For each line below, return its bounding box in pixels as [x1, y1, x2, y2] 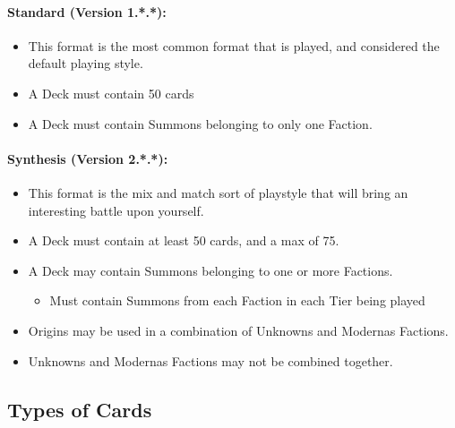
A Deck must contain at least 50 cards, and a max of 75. [28, 231, 339, 250]
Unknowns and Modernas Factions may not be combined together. [28, 351, 393, 370]
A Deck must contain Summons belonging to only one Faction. [28, 114, 373, 133]
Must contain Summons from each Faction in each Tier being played [49, 291, 425, 310]
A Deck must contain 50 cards [28, 83, 194, 102]
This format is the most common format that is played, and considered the [28, 36, 440, 55]
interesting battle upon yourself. [28, 201, 204, 219]
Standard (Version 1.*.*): [7, 2, 167, 21]
